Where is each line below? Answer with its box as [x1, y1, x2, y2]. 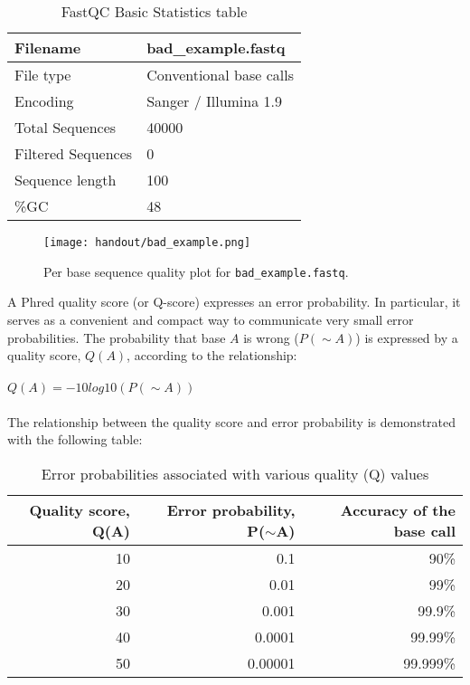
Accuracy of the [340, 499, 456, 521]
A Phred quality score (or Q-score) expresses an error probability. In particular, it [7, 292, 461, 311]
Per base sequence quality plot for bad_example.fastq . [43, 262, 349, 281]
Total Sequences [14, 117, 117, 138]
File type [14, 64, 71, 85]
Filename [14, 37, 81, 58]
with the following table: [7, 430, 143, 449]
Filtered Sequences [14, 143, 133, 164]
